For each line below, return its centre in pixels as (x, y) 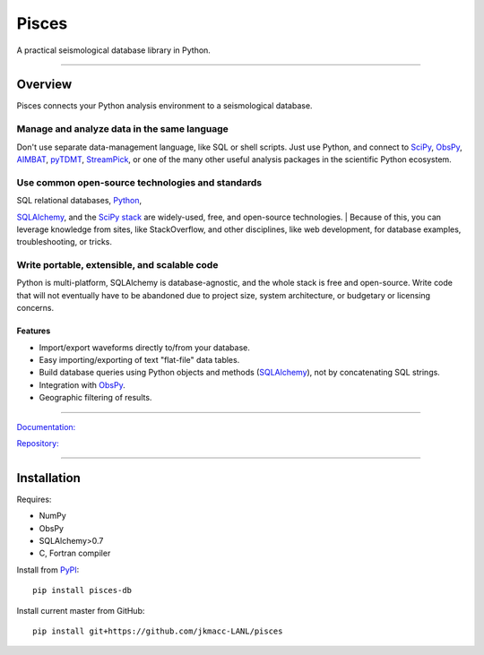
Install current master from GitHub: (81, 610)
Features (34, 331)
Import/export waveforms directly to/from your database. (144, 347)
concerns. (35, 308)
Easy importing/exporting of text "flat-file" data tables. (139, 360)
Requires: (34, 499)
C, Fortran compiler (75, 553)
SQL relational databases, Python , (79, 201)
